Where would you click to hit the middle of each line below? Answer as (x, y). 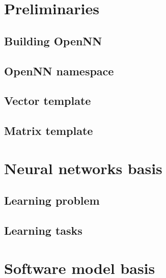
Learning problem (52, 200)
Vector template (48, 101)
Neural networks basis (83, 168)
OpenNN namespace (59, 71)
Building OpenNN (53, 40)
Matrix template (49, 131)
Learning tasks (43, 230)
